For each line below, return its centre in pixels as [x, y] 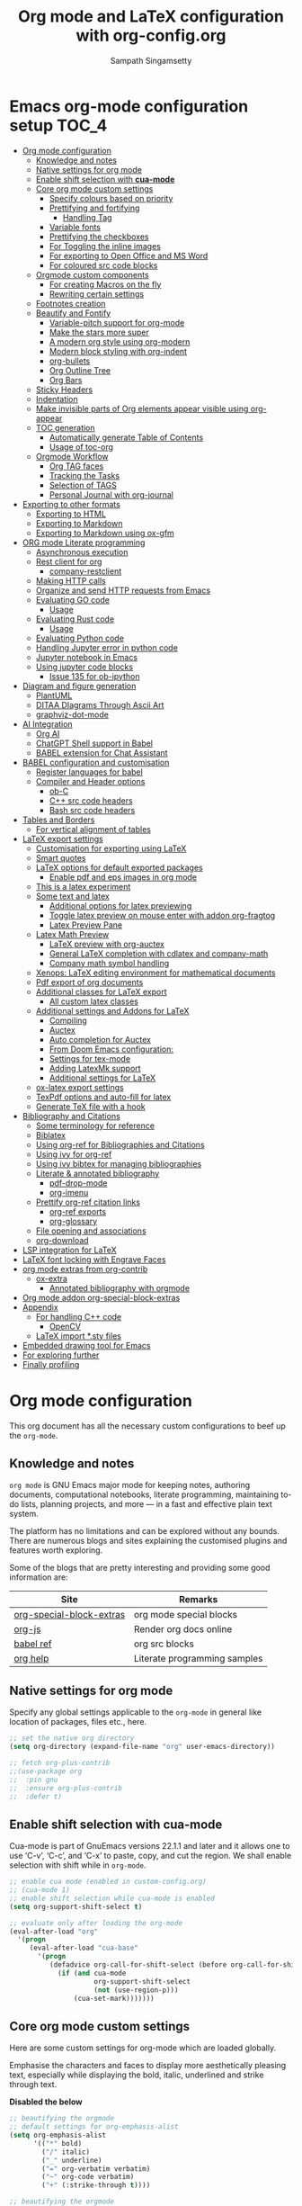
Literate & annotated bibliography [98, 1173]
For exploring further [61, 1355]
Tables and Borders [58, 820]
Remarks [198, 1600]
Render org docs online [183, 1629]
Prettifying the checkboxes [99, 237]
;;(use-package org [46, 1771]
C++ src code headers [91, 800]
